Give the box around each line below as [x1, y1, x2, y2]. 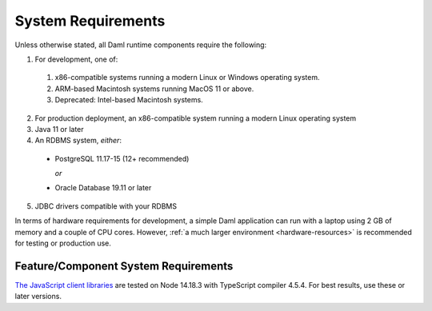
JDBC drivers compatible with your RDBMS [34, 201, 178, 211]
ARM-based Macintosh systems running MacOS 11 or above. [54, 84, 254, 94]
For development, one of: [34, 54, 118, 64]
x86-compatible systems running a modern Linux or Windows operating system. [54, 73, 320, 82]
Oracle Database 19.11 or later [54, 183, 152, 193]
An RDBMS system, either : [34, 136, 122, 146]
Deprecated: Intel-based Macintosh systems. [54, 95, 203, 105]
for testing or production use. [14, 238, 112, 248]
